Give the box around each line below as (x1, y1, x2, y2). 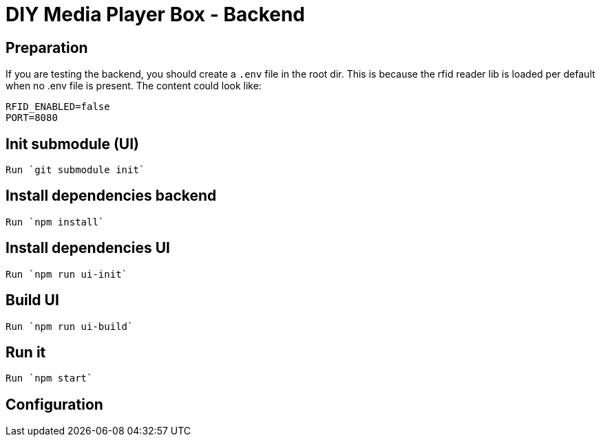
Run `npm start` (6, 373, 93, 384)
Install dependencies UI (6, 239, 171, 257)
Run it (6, 343, 46, 361)
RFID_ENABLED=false (6, 101, 110, 113)
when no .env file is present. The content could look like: (6, 80, 262, 92)
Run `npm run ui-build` (6, 320, 134, 332)
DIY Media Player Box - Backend (6, 3, 306, 26)
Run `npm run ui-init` (6, 268, 128, 280)
